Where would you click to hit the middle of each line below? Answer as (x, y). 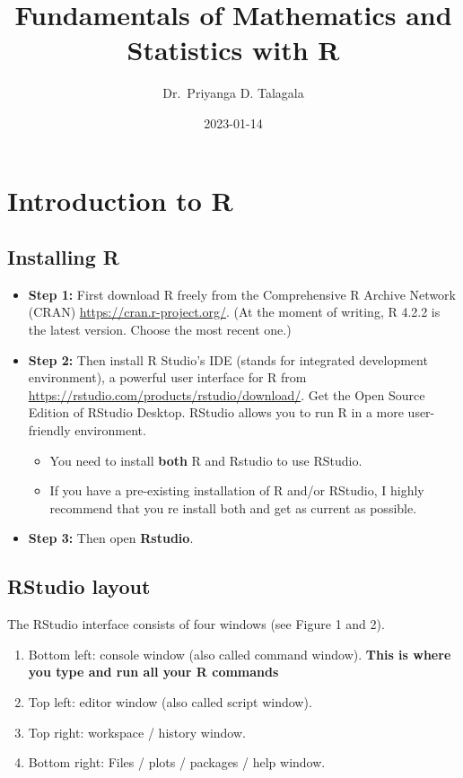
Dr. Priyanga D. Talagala (233, 93)
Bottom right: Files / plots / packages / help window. (177, 762)
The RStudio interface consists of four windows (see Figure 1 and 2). (196, 624)
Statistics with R (233, 50)
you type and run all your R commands (153, 672)
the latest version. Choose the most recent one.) (160, 330)
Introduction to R (120, 200)
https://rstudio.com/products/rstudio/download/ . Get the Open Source (227, 394)
